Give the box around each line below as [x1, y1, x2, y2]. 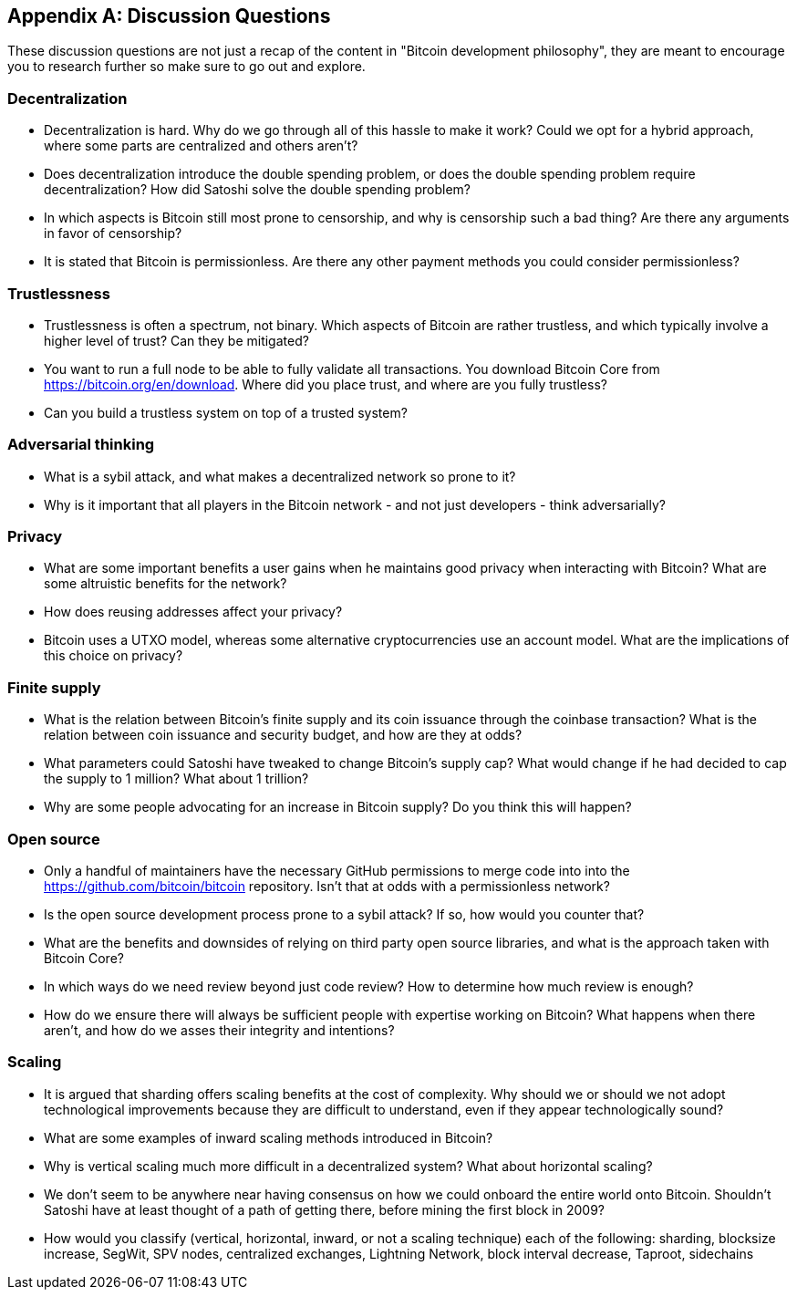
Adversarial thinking [7, 435, 155, 454]
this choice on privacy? [44, 648, 183, 664]
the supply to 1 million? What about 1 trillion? [44, 771, 309, 787]
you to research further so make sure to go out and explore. [7, 58, 366, 75]
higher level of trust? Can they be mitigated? [44, 332, 309, 348]
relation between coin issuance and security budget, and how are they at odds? [44, 727, 523, 743]
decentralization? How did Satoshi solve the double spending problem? [44, 182, 471, 198]
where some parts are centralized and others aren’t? [44, 138, 358, 154]
